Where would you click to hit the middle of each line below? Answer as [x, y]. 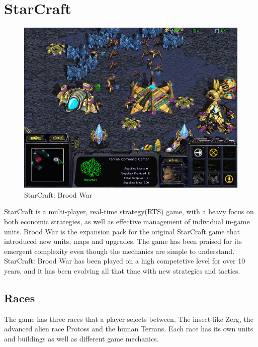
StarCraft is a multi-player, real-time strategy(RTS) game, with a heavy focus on [129, 211]
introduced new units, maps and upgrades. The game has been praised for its [123, 241]
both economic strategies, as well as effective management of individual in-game [127, 221]
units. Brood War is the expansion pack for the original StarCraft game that [122, 231]
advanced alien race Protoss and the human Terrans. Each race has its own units [129, 329]
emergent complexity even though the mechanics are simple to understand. [119, 251]
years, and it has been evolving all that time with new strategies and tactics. [122, 270]
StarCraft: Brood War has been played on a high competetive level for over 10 [125, 261]
